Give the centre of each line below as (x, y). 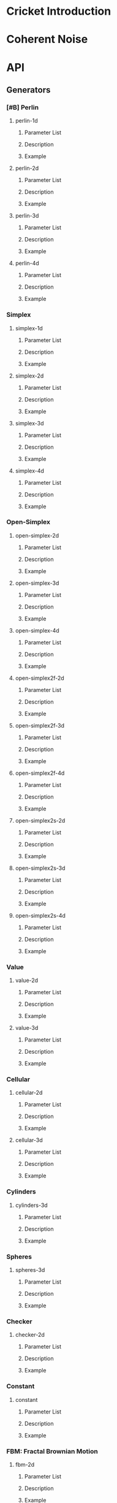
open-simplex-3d (37, 583)
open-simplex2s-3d (40, 868)
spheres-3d (30, 1270)
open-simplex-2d (37, 535)
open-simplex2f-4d (40, 773)
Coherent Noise (47, 40)
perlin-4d (27, 263)
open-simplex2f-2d (40, 678)
